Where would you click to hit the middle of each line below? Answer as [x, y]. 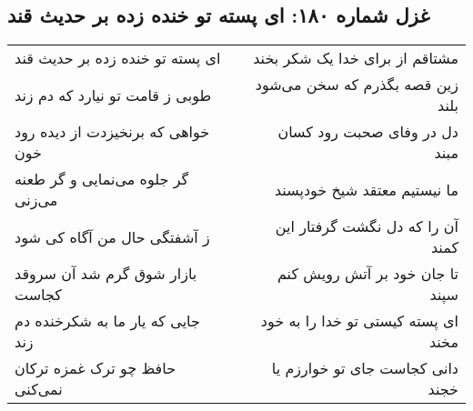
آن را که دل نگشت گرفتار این [367, 226]
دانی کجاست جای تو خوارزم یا [365, 368]
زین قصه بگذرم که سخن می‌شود [357, 85]
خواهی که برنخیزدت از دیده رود [112, 132]
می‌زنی [36, 200]
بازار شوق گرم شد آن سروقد [106, 274]
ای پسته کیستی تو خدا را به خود [359, 321]
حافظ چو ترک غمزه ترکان [96, 368]
